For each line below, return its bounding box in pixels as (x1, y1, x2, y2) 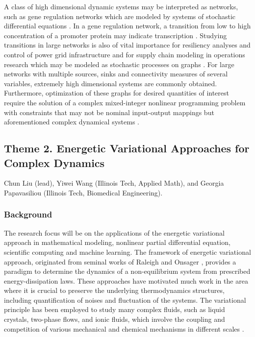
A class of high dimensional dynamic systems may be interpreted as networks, (4, 1, 238, 11)
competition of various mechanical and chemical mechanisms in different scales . (4, 323, 244, 334)
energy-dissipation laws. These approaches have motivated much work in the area (4, 275, 248, 286)
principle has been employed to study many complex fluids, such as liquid (4, 304, 225, 314)
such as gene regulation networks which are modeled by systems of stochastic (4, 11, 236, 21)
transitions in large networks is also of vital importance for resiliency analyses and (4, 40, 251, 50)
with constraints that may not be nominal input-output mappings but (4, 107, 214, 117)
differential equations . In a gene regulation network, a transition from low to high (4, 21, 251, 31)
